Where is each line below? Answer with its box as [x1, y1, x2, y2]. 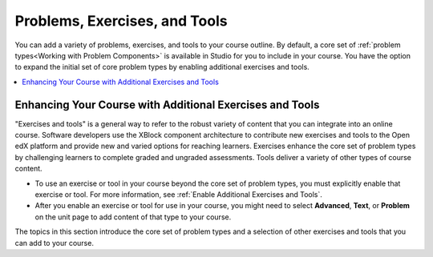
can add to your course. [14, 238, 94, 247]
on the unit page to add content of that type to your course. [34, 212, 232, 222]
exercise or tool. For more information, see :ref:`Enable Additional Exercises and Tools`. [34, 189, 322, 199]
